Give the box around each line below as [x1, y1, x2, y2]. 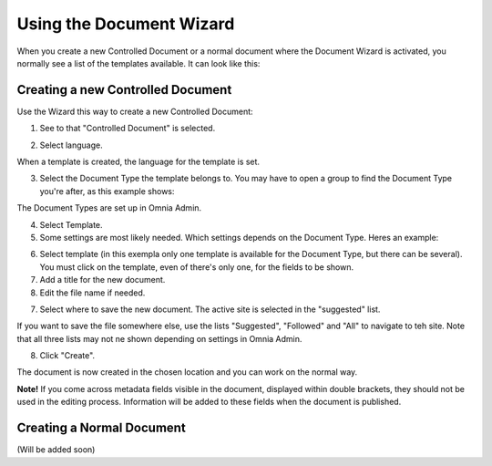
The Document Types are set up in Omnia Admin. [16, 202, 202, 213]
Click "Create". [39, 350, 96, 361]
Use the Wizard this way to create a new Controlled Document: [16, 106, 254, 117]
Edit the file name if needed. [39, 287, 146, 298]
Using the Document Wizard [16, 14, 235, 34]
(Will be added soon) [16, 444, 96, 455]
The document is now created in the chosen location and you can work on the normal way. [16, 367, 358, 378]
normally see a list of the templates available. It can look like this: [16, 57, 261, 68]
